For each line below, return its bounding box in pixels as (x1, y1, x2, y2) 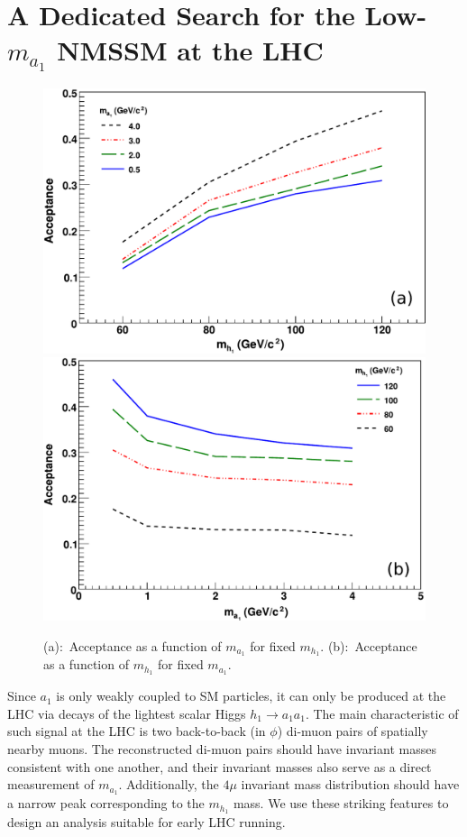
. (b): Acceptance (320, 636, 417, 655)
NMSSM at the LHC (57, 32, 324, 69)
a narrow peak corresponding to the (7, 794, 205, 813)
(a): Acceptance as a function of (43, 636, 222, 655)
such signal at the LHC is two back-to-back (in (7, 722, 266, 740)
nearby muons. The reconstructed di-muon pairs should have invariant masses (7, 740, 436, 759)
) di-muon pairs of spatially (277, 722, 428, 740)
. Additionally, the (118, 775, 219, 794)
